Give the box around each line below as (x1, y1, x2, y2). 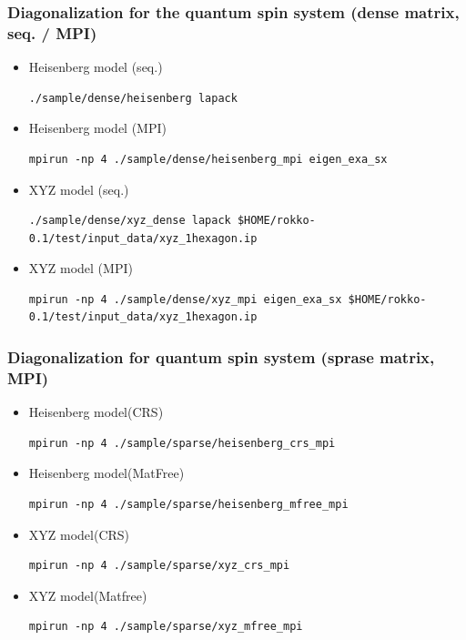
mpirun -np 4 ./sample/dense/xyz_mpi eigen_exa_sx (28, 292, 342, 306)
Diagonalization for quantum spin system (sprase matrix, (7, 346, 435, 368)
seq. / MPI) (7, 21, 97, 44)
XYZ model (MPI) (28, 259, 133, 278)
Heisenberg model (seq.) (28, 57, 163, 76)
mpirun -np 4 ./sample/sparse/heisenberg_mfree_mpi (28, 498, 349, 511)
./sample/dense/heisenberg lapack (28, 91, 238, 105)
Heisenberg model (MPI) (28, 118, 167, 137)
